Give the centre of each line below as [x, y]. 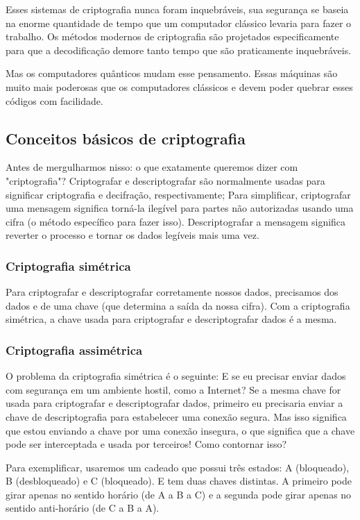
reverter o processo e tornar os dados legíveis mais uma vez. [132, 235]
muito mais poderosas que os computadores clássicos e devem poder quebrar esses [179, 86]
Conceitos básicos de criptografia [126, 138]
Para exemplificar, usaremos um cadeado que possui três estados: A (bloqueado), [178, 467]
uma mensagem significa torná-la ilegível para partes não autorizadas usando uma [180, 208]
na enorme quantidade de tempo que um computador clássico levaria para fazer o [179, 23]
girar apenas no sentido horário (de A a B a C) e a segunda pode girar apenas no [179, 494]
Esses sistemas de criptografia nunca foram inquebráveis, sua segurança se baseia [177, 9]
